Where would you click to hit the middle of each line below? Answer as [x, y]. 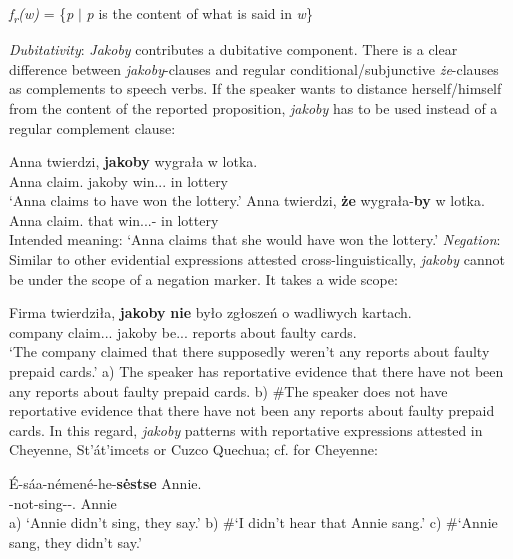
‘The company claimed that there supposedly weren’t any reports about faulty [249, 351]
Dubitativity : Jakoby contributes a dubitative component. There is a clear [233, 49]
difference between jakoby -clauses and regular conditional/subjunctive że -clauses [254, 68]
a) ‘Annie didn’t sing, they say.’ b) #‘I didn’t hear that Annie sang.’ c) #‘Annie [253, 522]
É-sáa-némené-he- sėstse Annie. [105, 483]
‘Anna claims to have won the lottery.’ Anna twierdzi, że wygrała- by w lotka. [247, 200]
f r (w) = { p [41, 14]
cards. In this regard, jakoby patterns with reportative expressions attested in [246, 429]
